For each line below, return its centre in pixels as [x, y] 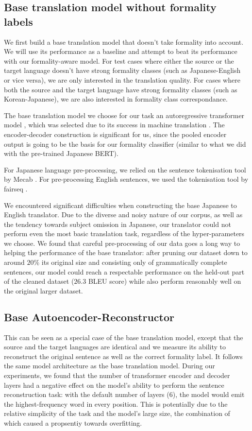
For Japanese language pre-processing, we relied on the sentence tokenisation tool [125, 169]
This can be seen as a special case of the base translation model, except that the [124, 337]
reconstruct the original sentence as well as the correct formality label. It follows [123, 356]
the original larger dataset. [43, 290]
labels [18, 21]
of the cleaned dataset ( [39, 281]
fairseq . [16, 188]
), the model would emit [209, 394]
